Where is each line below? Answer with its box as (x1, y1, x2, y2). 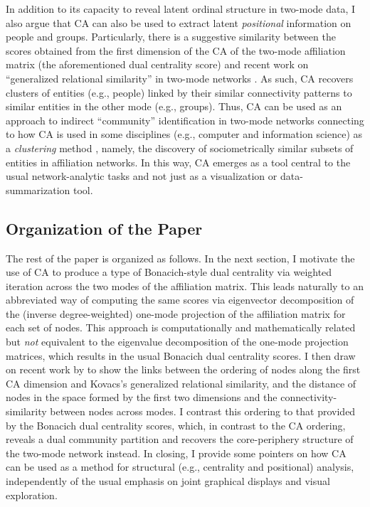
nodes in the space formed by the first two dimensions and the (6, 390, 277, 405)
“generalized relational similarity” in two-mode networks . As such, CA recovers (6, 70, 354, 85)
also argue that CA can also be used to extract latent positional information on (6, 15, 351, 30)
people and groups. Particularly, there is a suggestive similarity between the (6, 29, 336, 44)
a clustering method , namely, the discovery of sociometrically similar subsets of (6, 140, 354, 155)
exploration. (6, 487, 58, 502)
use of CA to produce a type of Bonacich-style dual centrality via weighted (6, 265, 332, 279)
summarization (6, 182, 70, 197)
